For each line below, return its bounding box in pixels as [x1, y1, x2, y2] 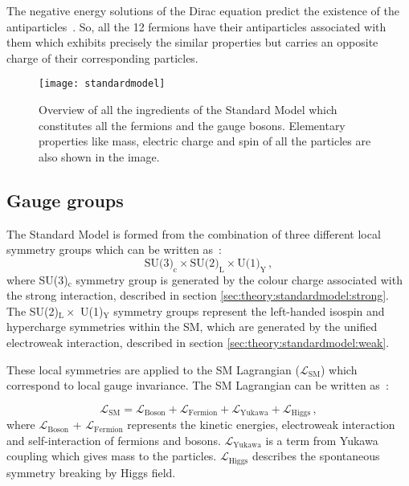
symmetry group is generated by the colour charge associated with [76, 271, 403, 288]
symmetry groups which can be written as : [6, 241, 222, 258]
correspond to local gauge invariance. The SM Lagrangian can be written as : [6, 377, 389, 394]
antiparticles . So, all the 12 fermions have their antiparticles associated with [6, 18, 387, 35]
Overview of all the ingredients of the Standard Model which [39, 101, 337, 118]
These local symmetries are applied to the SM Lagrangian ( [6, 361, 300, 378]
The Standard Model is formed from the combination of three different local [6, 225, 381, 242]
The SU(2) [6, 302, 59, 319]
